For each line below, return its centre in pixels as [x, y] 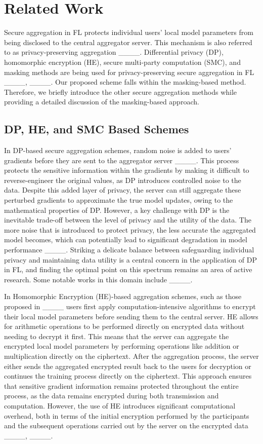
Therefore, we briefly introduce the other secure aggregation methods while [121, 91]
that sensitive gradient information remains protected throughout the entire [121, 385]
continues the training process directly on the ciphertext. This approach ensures [128, 376]
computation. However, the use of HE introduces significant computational [120, 405]
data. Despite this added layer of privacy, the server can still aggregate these [123, 190]
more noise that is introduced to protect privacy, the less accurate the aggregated [130, 229]
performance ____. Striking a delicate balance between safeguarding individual [129, 250]
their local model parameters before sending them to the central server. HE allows [131, 316]
